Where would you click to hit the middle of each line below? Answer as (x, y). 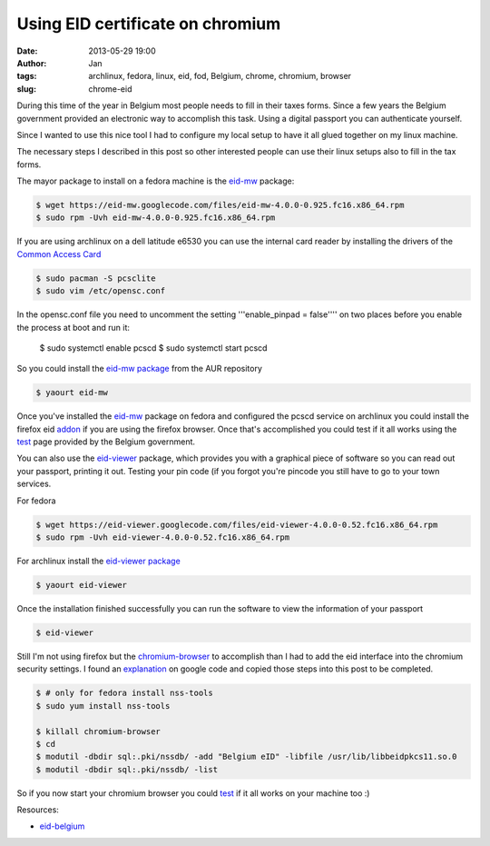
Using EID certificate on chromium (149, 24)
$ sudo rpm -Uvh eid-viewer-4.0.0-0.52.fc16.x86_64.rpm (163, 537)
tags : (27, 76)
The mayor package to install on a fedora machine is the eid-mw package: (156, 181)
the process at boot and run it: (73, 327)
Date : (27, 51)
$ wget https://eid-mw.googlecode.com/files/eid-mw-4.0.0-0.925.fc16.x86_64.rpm (220, 205)
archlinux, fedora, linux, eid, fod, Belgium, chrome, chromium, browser (220, 76)
